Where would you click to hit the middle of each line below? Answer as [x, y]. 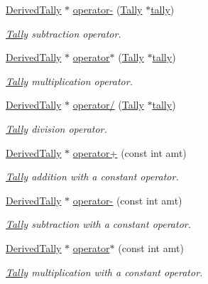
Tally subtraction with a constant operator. [99, 224]
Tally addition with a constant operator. [92, 176]
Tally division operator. [56, 128]
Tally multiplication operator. [69, 81]
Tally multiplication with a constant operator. [104, 272]
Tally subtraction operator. [64, 33]
